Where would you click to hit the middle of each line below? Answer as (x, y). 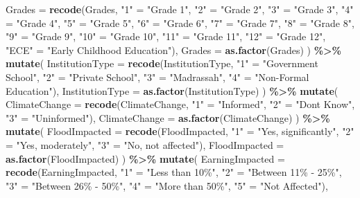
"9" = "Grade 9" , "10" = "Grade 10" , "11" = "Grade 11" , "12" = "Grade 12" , (166, 36)
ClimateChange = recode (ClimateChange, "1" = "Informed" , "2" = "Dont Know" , (180, 104)
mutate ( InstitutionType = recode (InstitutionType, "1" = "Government (162, 63)
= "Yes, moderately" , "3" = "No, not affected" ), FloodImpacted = (145, 144)
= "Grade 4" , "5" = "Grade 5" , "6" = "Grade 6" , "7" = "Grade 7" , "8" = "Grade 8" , (180, 22)
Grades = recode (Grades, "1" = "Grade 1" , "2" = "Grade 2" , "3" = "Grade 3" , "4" (180, 9)
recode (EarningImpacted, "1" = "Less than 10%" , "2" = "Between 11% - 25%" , (174, 172)
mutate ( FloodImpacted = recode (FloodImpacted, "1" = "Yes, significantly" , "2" (180, 131)
